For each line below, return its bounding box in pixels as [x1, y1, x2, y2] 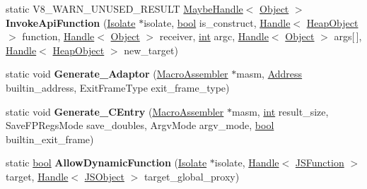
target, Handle [6, 169, 69, 183]
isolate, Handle [214, 155, 279, 170]
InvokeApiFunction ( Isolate [6, 15, 136, 30]
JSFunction [295, 155, 344, 170]
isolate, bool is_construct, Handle [144, 15, 291, 30]
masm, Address [236, 66, 303, 81]
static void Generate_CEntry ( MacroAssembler [6, 104, 224, 118]
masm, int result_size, [232, 104, 329, 118]
